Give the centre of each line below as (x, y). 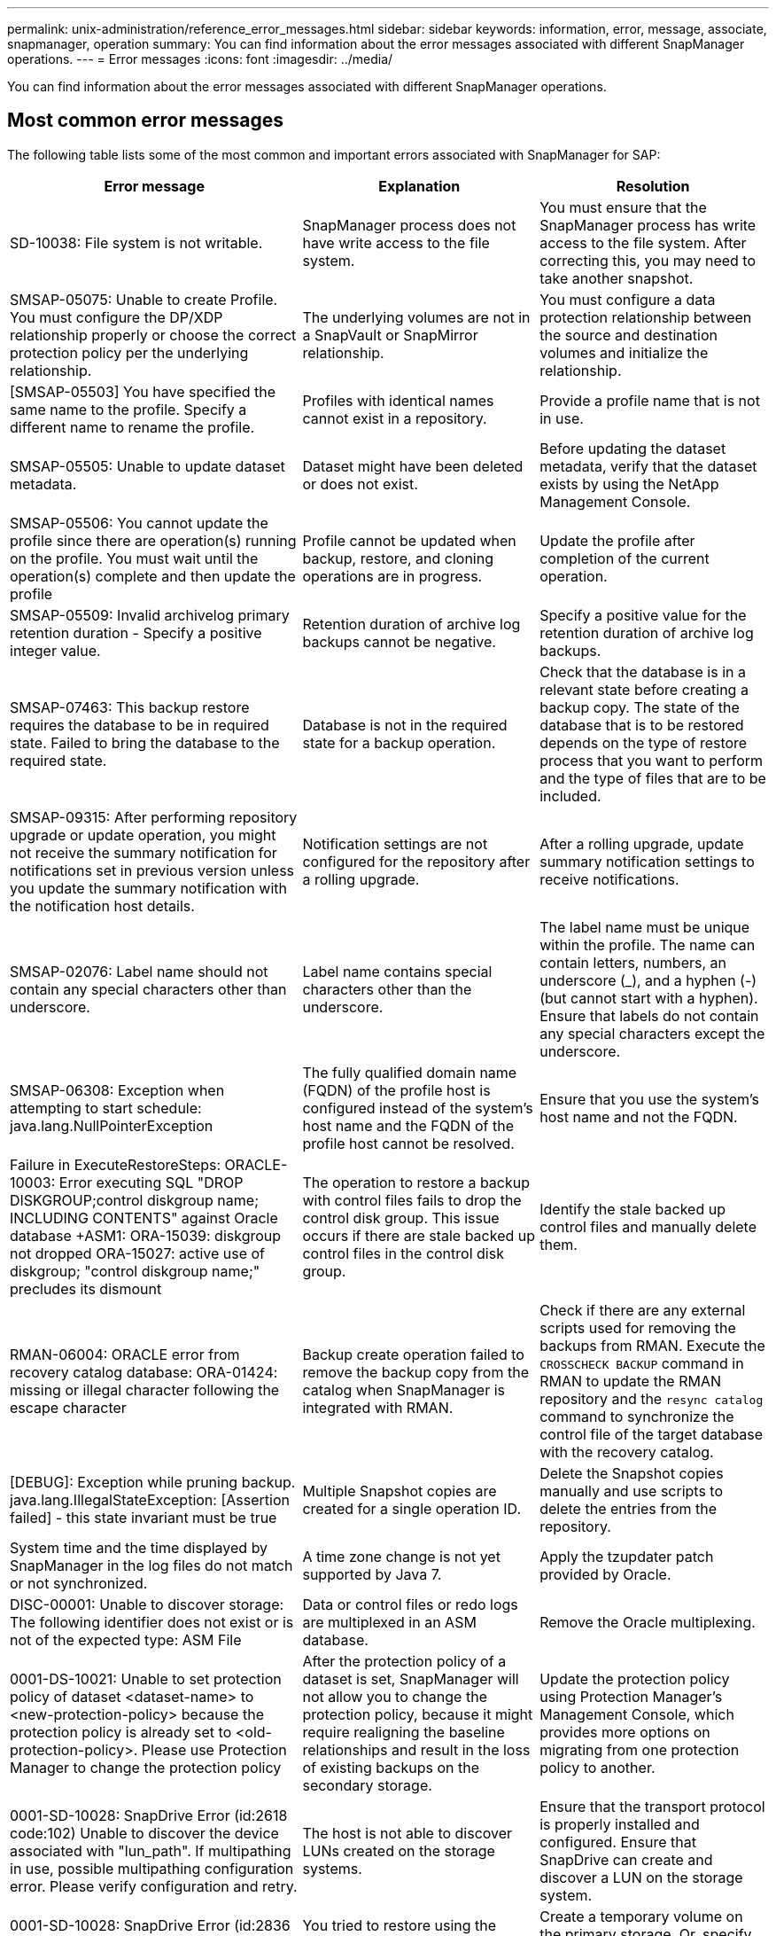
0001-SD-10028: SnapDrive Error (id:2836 (150, 1925)
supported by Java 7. (372, 1574)
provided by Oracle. (605, 1574)
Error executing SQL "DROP (151, 1182)
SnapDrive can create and (626, 1859)
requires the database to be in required (140, 725)
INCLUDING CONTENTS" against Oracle (144, 1218)
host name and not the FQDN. (639, 1116)
